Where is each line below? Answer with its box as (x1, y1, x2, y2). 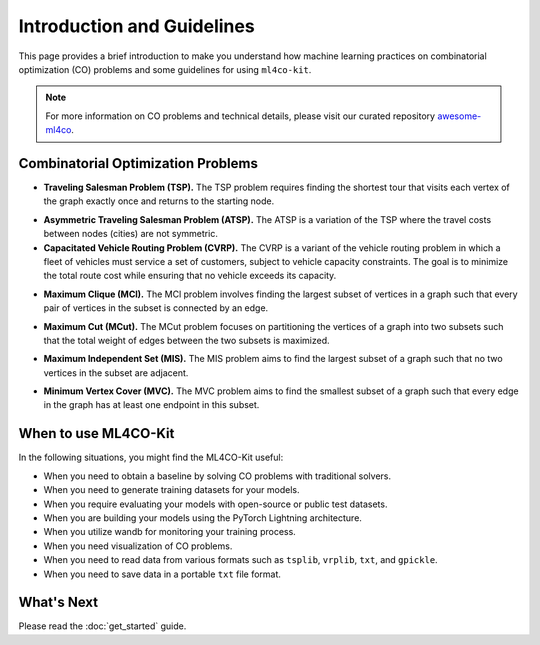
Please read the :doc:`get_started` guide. (18, 620, 187, 632)
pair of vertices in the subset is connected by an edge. (43, 302, 269, 314)
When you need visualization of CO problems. (43, 540, 233, 552)
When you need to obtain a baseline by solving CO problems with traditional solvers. (43, 470, 392, 482)
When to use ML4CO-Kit (18, 425, 175, 442)
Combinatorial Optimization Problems (18, 155, 259, 172)
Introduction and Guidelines (18, 15, 255, 37)
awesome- (436, 110, 482, 122)
